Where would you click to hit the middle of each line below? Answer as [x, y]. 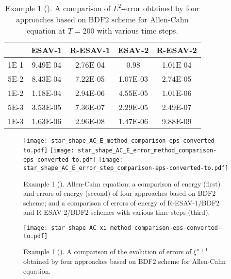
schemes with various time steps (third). [150, 212]
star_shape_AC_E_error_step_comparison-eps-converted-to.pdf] [126, 168]
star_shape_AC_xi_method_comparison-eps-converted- [136, 228]
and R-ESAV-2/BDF [54, 212]
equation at [46, 30]
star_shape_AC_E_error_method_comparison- [147, 150]
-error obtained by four [160, 8]
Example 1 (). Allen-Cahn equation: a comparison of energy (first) [122, 183]
